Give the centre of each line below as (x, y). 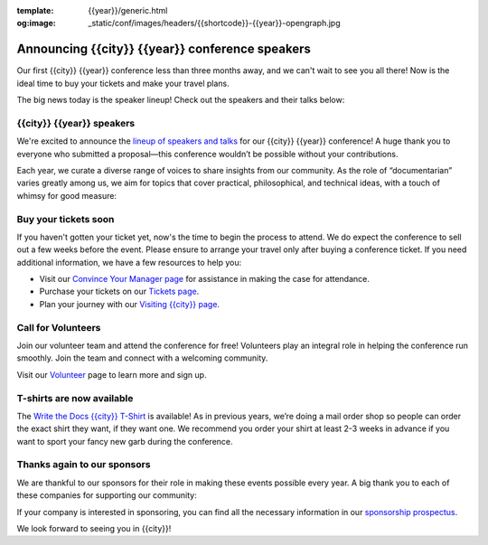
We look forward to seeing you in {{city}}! (94, 529)
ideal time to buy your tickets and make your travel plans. (123, 83)
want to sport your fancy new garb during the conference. (125, 441)
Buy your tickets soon (66, 219)
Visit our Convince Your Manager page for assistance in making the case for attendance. (205, 279)
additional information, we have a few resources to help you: (129, 262)
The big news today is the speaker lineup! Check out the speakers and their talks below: (181, 100)
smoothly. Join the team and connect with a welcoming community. (142, 358)
